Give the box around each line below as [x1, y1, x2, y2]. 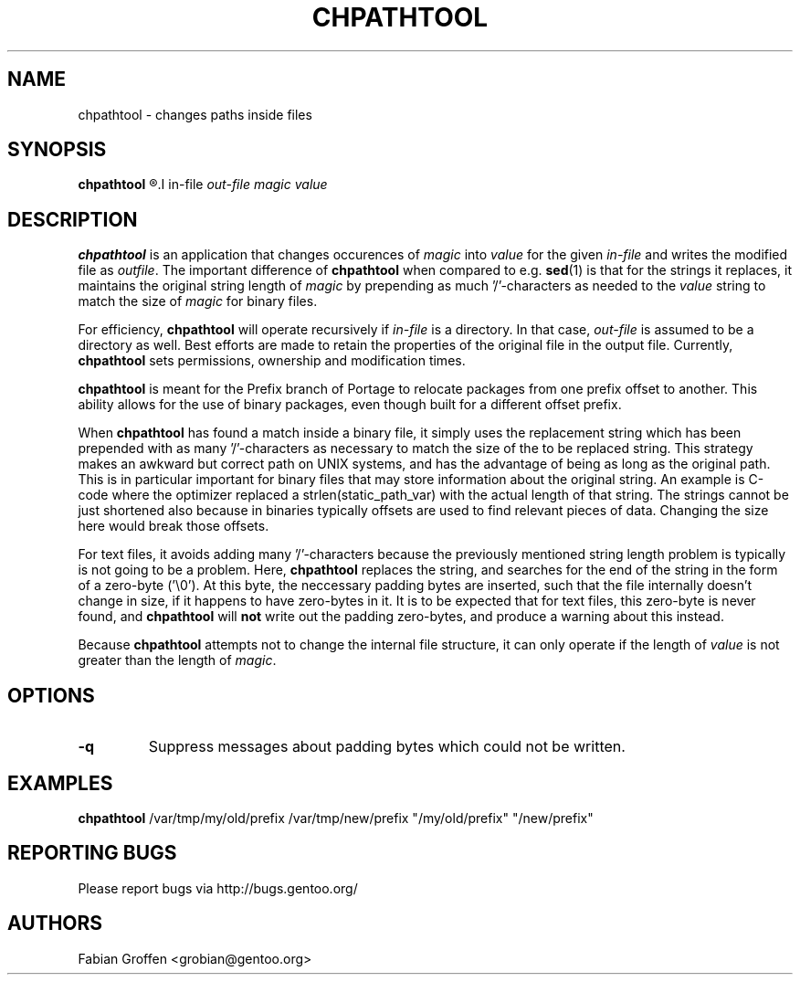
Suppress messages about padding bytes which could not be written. [148, 737, 626, 756]
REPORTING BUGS [7, 841, 177, 865]
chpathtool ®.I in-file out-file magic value [78, 176, 328, 193]
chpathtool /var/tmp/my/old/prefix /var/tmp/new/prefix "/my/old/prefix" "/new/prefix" [78, 809, 594, 826]
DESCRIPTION [7, 207, 138, 231]
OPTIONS [7, 683, 95, 707]
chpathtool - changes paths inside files [78, 106, 312, 122]
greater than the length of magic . [78, 652, 277, 669]
